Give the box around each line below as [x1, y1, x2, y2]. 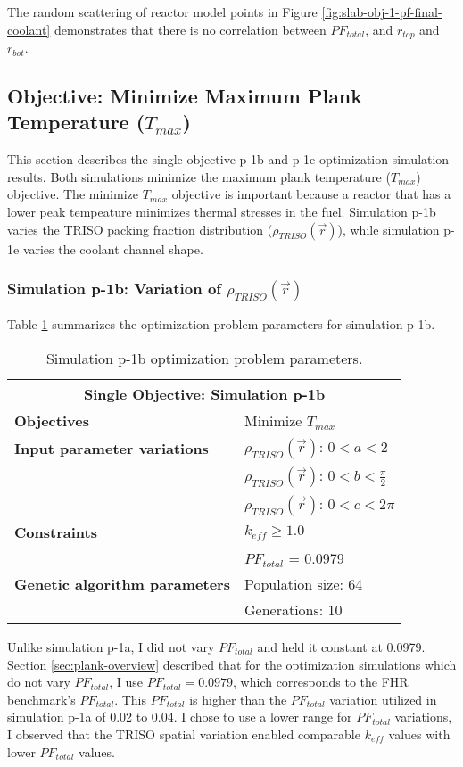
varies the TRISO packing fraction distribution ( [7, 219, 273, 238]
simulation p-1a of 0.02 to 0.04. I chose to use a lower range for [7, 707, 352, 726]
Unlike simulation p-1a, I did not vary [7, 638, 215, 656]
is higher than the [189, 689, 287, 708]
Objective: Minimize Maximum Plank [7, 82, 363, 110]
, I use [109, 672, 144, 691]
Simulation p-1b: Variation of [7, 277, 222, 300]
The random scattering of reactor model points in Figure [7, 3, 318, 21]
